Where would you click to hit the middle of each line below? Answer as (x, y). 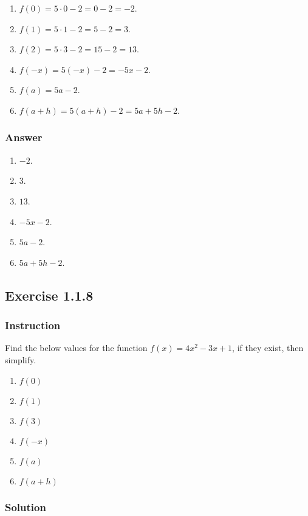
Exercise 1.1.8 (49, 295)
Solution (26, 507)
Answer (24, 137)
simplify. (21, 359)
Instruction (33, 325)
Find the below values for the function (76, 348)
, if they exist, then (268, 348)
